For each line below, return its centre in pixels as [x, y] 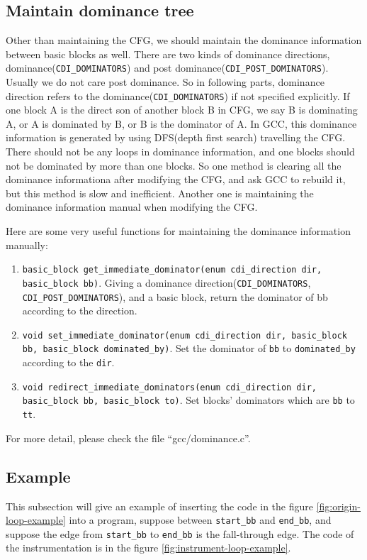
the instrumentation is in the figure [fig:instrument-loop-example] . [148, 548]
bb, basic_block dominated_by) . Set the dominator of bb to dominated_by [189, 348]
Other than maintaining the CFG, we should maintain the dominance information [184, 40]
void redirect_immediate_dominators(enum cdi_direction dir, [170, 387]
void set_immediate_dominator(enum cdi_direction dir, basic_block [185, 335]
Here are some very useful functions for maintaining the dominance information [178, 231]
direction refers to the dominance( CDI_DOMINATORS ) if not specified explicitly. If [178, 95]
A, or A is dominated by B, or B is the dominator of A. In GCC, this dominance [181, 123]
